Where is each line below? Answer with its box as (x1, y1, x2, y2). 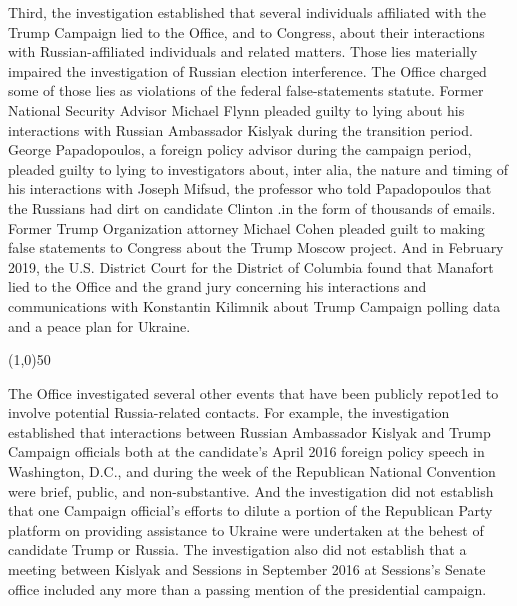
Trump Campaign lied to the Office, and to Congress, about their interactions (8, 21, 485, 42)
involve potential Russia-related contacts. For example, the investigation (8, 402, 450, 423)
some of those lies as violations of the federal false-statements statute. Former (8, 80, 484, 101)
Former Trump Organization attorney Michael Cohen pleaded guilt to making (8, 217, 485, 238)
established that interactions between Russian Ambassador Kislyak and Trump (8, 421, 491, 442)
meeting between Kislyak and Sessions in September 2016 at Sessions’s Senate (8, 559, 486, 580)
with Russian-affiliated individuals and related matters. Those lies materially (8, 41, 478, 62)
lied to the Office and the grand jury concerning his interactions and (8, 276, 427, 297)
